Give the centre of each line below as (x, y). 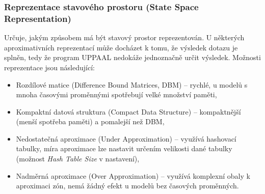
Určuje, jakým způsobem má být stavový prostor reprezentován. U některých (124, 37)
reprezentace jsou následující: (49, 67)
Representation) (38, 18)
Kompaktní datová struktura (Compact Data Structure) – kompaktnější (128, 111)
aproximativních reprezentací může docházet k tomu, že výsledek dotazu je (121, 47)
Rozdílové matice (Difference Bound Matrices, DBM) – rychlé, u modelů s (132, 84)
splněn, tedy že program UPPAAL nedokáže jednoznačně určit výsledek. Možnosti (132, 57)
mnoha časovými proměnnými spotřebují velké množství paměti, (116, 94)
